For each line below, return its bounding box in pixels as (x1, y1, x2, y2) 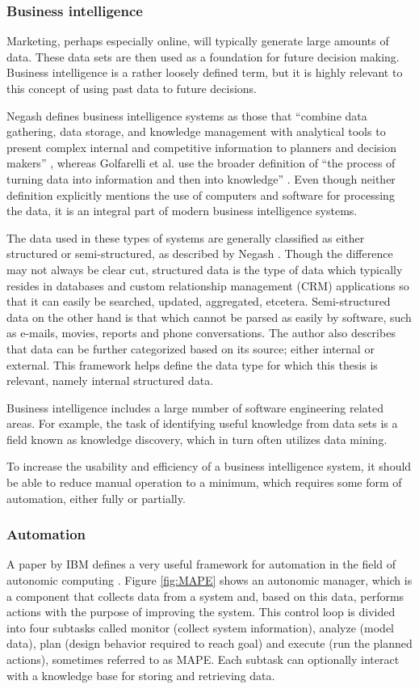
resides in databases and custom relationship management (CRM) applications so (6, 277, 409, 294)
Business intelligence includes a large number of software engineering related (6, 399, 384, 416)
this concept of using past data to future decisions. (6, 80, 257, 96)
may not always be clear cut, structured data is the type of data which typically (6, 260, 403, 277)
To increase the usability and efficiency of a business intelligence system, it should (6, 458, 412, 475)
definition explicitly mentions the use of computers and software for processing (6, 186, 395, 203)
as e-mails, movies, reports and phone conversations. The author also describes (6, 324, 396, 341)
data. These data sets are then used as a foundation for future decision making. (6, 48, 400, 65)
